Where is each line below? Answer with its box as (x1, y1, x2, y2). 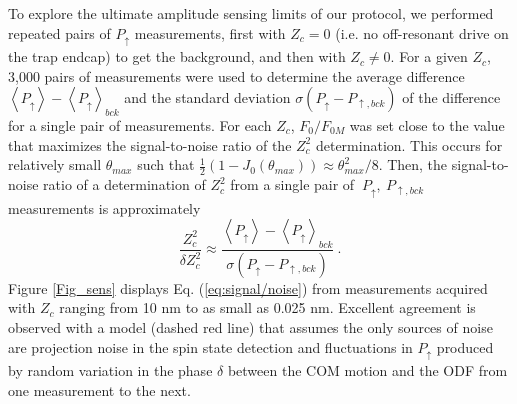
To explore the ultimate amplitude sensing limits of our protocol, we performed (8, 3, 494, 23)
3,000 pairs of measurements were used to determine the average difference (8, 65, 465, 86)
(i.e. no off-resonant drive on (335, 22, 509, 43)
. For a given (390, 46, 468, 67)
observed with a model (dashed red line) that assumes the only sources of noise (8, 316, 493, 337)
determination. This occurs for (315, 134, 503, 155)
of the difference (402, 87, 501, 108)
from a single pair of (230, 174, 355, 195)
